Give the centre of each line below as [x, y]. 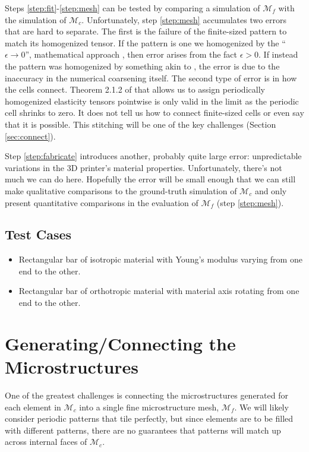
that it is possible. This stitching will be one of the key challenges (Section [141, 124]
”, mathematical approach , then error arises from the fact [131, 54]
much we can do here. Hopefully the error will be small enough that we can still [150, 179]
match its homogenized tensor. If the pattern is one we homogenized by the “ [145, 42]
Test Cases [38, 234]
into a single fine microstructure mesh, [149, 407]
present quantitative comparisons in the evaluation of [102, 202]
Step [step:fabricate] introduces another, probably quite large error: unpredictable [153, 156]
